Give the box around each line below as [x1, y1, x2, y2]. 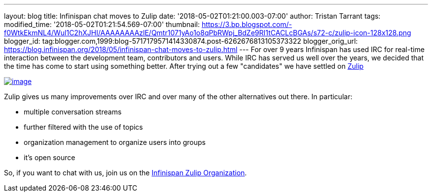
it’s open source [24, 153, 75, 162]
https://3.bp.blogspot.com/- [201, 20, 292, 28]
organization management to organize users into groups [24, 138, 206, 146]
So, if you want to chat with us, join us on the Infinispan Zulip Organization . [4, 168, 247, 177]
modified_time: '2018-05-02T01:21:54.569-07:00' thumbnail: [4, 20, 200, 28]
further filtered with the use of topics [24, 123, 143, 131]
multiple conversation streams [24, 108, 122, 116]
